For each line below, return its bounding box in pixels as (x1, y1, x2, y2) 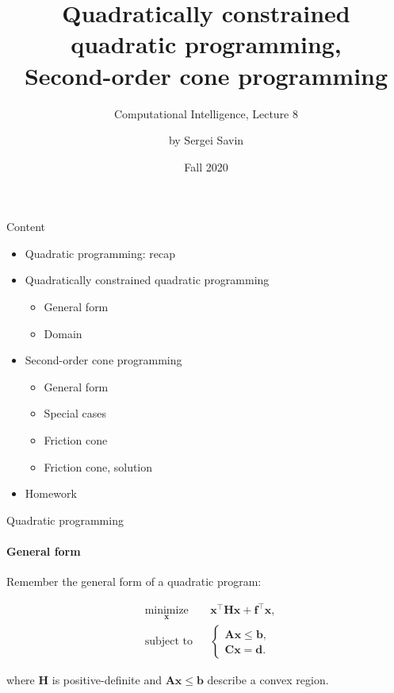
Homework (25, 485, 77, 502)
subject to (144, 635, 193, 647)
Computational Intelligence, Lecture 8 (113, 105, 298, 121)
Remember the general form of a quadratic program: (6, 573, 262, 590)
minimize (144, 605, 189, 617)
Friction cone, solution (44, 458, 153, 475)
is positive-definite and (52, 671, 162, 687)
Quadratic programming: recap (25, 244, 175, 261)
